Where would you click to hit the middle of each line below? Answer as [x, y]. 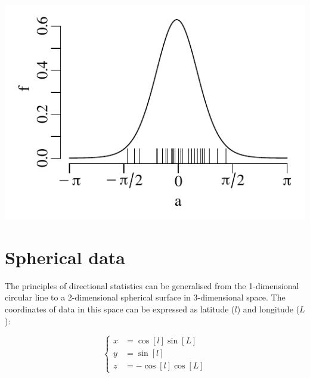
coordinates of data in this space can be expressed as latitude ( [120, 309]
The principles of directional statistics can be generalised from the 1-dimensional [152, 285]
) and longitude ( [268, 309]
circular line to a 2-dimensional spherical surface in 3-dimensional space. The [145, 297]
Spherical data [65, 257]
